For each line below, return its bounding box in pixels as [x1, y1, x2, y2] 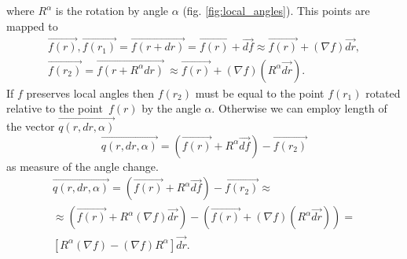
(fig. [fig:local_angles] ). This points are [182, 2, 370, 18]
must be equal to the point [195, 84, 324, 101]
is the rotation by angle [55, 2, 169, 18]
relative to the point [6, 100, 103, 117]
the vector [6, 118, 55, 135]
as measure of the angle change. [6, 157, 159, 174]
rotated [365, 84, 401, 101]
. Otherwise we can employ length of [211, 100, 387, 117]
